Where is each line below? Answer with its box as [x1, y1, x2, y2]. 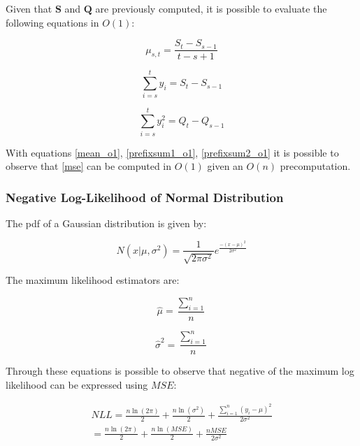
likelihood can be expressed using [6, 377, 148, 391]
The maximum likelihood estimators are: [6, 272, 180, 287]
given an [207, 159, 243, 173]
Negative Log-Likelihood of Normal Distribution [6, 188, 284, 206]
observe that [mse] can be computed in [6, 159, 172, 173]
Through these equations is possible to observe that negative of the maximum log [6, 364, 354, 378]
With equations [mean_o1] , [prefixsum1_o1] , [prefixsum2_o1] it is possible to [6, 145, 339, 159]
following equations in [6, 15, 99, 29]
